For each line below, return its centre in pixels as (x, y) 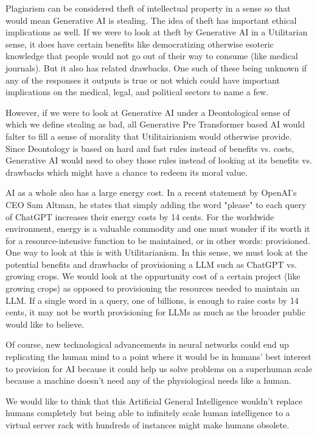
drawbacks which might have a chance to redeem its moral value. (127, 172)
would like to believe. (45, 324)
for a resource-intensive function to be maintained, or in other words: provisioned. (158, 240)
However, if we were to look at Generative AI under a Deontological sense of (148, 112)
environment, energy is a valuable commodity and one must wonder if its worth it (158, 228)
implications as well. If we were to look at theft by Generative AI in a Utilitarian (157, 32)
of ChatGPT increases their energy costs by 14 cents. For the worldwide (140, 216)
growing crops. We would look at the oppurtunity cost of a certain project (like (153, 276)
